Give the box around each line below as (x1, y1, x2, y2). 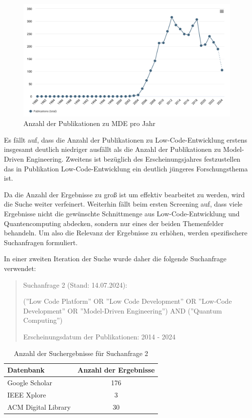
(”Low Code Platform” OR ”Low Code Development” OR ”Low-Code (23, 296, 232, 306)
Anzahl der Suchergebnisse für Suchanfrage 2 (14, 348, 148, 358)
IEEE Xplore (7, 389, 46, 399)
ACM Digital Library (7, 401, 71, 412)
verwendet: (4, 263, 36, 273)
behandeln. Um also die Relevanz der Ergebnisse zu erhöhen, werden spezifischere (4, 228, 248, 238)
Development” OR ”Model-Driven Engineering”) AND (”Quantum (23, 305, 222, 315)
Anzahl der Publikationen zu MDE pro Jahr (23, 118, 155, 128)
